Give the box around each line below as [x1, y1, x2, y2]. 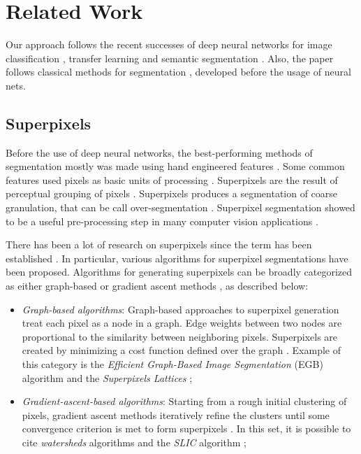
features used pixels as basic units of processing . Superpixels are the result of [6, 172, 338, 187]
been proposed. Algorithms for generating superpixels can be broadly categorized [6, 264, 353, 279]
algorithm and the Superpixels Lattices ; [22, 370, 193, 385]
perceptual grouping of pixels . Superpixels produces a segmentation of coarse [6, 186, 338, 201]
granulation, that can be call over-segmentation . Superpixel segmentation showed [6, 200, 355, 215]
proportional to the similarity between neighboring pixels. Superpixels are [22, 329, 338, 343]
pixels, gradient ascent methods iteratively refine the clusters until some [22, 407, 330, 422]
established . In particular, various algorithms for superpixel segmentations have [6, 250, 348, 265]
